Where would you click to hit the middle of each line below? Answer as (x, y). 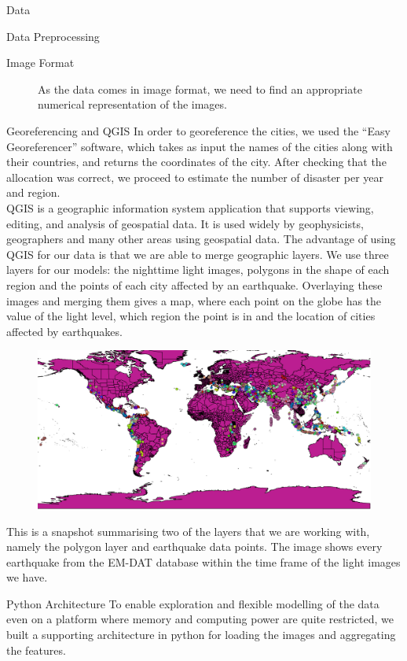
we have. (27, 577)
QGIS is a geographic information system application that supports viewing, (190, 207)
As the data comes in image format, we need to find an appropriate (200, 89)
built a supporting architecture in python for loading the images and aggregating (201, 635)
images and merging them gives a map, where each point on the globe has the (194, 300)
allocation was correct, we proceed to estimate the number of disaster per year (195, 177)
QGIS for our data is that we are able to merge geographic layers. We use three (198, 254)
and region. (33, 192)
